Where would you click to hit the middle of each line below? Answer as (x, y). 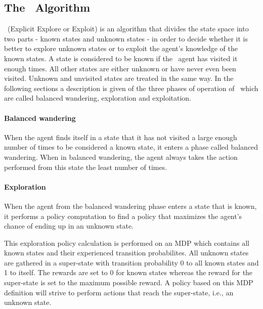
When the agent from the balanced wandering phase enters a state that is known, (130, 206)
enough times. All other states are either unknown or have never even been (120, 68)
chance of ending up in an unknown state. (69, 226)
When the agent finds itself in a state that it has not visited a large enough (121, 137)
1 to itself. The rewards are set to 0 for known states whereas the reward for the (128, 272)
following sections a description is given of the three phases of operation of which (131, 88)
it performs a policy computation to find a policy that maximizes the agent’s (123, 216)
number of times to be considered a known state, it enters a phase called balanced (131, 147)
